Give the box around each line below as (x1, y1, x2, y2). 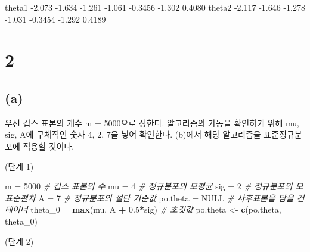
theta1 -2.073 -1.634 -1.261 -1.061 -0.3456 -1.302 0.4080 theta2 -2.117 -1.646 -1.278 (5, 1, 305, 13)
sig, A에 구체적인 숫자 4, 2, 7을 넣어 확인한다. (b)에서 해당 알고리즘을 (5, 128, 261, 141)
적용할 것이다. (23, 139, 75, 152)
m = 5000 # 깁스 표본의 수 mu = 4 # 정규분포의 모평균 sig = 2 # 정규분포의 (5, 180, 293, 192)
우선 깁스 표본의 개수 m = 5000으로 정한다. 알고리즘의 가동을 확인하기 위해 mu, (5, 116, 299, 129)
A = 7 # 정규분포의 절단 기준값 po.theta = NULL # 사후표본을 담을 (38, 191, 294, 204)
